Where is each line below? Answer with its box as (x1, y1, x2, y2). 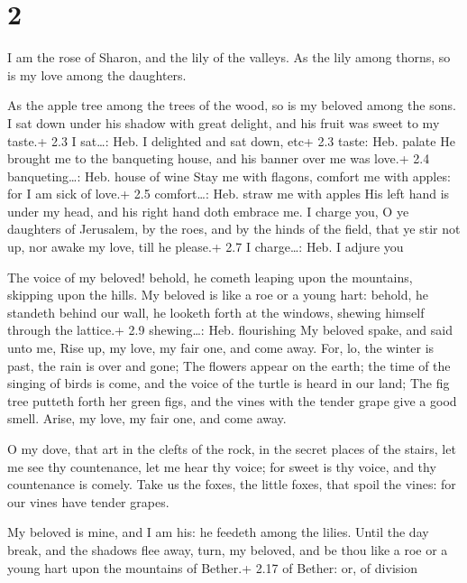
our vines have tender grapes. (7, 492, 169, 511)
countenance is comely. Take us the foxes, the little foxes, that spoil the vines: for (7, 475, 456, 494)
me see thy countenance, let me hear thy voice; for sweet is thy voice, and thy (7, 457, 436, 476)
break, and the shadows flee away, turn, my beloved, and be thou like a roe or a (7, 540, 448, 559)
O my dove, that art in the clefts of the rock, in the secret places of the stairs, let (7, 440, 456, 458)
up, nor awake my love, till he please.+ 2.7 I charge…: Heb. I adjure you (7, 237, 404, 256)
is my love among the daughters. (7, 65, 187, 84)
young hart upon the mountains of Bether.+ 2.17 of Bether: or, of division (7, 558, 417, 577)
